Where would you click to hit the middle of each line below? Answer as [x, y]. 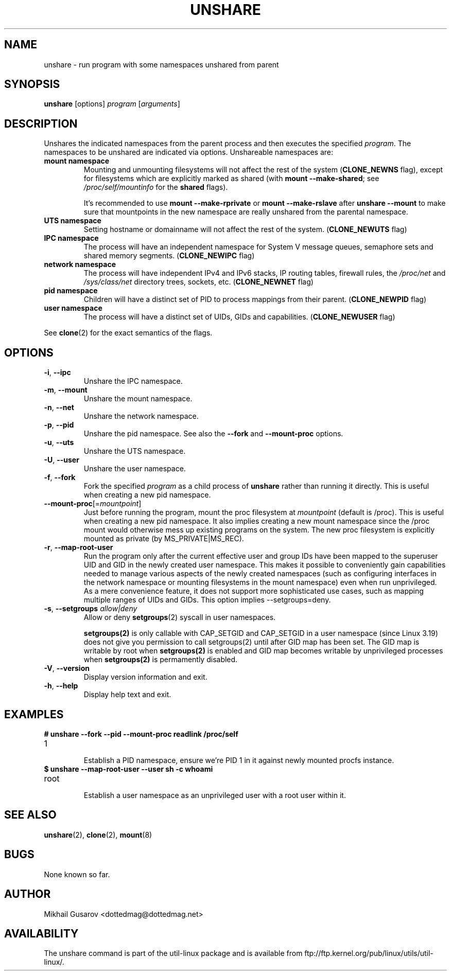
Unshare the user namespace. [135, 469]
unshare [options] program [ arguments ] [112, 104]
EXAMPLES [34, 714]
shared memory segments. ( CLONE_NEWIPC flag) [169, 256]
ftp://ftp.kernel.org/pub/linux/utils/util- [369, 953]
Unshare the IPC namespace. [133, 381]
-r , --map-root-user [79, 547]
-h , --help [61, 686]
